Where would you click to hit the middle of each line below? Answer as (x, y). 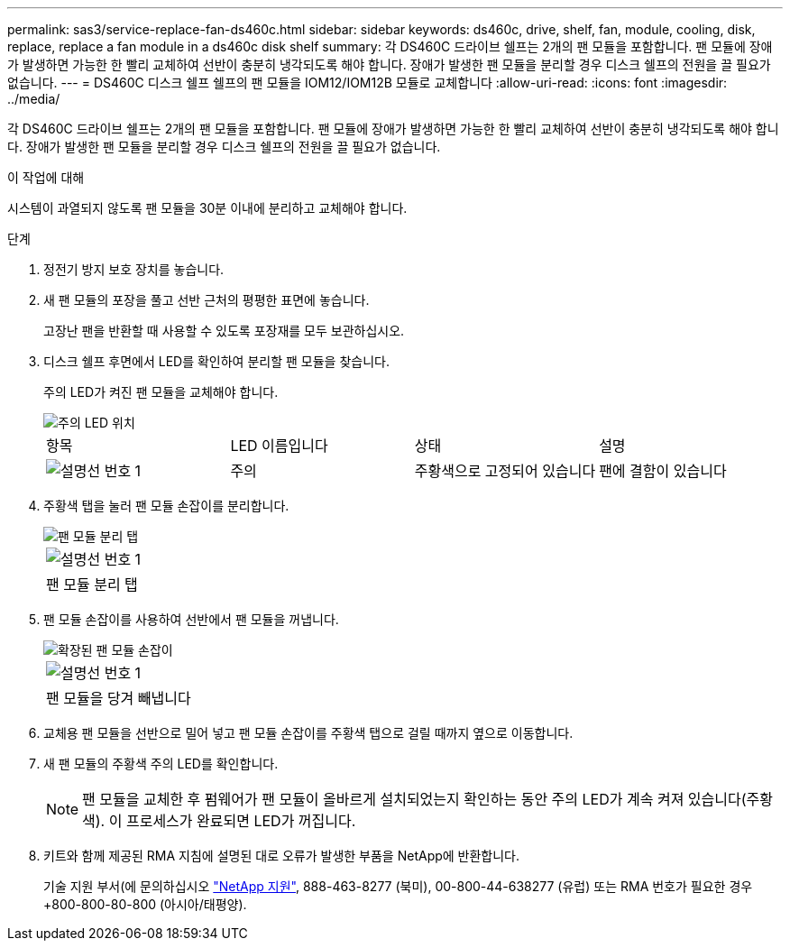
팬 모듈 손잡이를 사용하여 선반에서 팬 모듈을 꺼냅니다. (191, 619)
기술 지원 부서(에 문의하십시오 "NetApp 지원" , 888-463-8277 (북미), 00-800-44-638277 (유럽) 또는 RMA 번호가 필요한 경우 (398, 886)
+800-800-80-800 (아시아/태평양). (145, 904)
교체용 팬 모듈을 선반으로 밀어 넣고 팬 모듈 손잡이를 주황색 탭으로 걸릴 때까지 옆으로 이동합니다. (308, 733)
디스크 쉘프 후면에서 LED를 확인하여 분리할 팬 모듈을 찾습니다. (216, 361)
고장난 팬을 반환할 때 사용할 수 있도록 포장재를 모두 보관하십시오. (224, 331)
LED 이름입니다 (279, 446)
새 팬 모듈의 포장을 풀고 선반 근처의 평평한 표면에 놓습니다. (207, 300)
